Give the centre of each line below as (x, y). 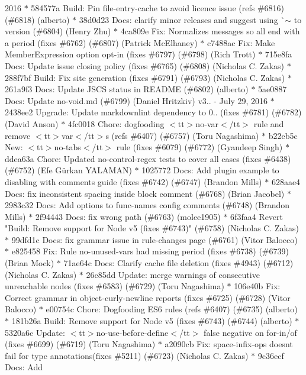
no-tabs (67, 147)
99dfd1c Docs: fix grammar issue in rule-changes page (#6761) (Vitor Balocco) (154, 239)
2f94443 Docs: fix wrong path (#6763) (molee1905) (128, 216)
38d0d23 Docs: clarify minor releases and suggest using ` (182, 19)
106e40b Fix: (257, 286)
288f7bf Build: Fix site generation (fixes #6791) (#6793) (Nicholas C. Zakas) (145, 77)
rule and (269, 123)
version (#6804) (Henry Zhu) (58, 31)
